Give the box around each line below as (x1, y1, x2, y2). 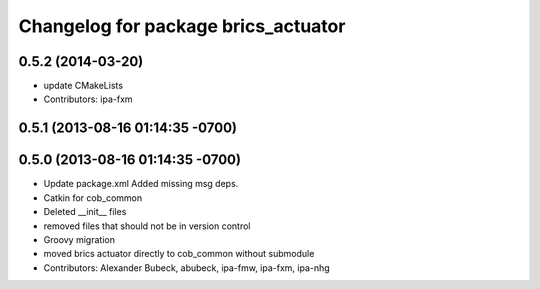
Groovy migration (43, 233, 115, 245)
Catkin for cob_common (43, 191, 143, 204)
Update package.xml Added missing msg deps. (43, 178, 239, 190)
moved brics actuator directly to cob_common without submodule (43, 248, 315, 260)
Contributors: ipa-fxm (43, 93, 134, 105)
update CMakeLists (43, 80, 124, 92)
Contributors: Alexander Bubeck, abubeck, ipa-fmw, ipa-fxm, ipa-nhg (43, 261, 330, 274)
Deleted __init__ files (43, 206, 127, 218)
